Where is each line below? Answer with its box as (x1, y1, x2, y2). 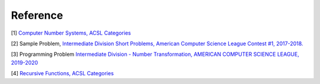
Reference (11, 9, 63, 22)
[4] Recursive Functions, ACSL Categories (11, 70, 114, 77)
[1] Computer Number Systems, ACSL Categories (11, 29, 132, 36)
